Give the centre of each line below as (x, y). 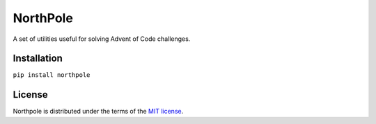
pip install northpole (52, 75)
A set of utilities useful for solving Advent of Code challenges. (102, 39)
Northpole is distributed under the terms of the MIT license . (98, 112)
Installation (38, 59)
